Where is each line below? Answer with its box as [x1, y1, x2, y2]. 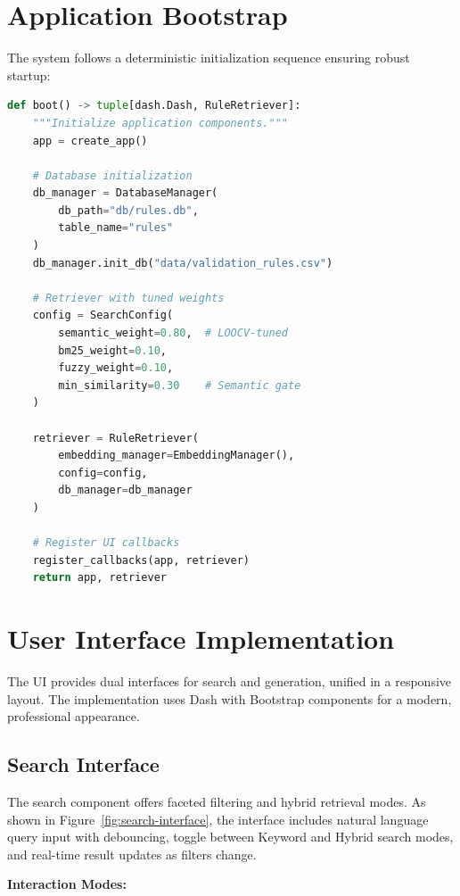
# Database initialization [32, 169, 193, 182]
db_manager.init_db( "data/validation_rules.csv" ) [32, 256, 333, 270]
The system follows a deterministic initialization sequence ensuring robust [7, 48, 410, 67]
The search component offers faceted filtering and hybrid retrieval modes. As [7, 792, 426, 811]
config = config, [58, 466, 148, 479]
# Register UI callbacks [32, 536, 180, 550]
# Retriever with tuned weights [32, 291, 225, 304]
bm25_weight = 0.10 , [58, 344, 168, 357]
